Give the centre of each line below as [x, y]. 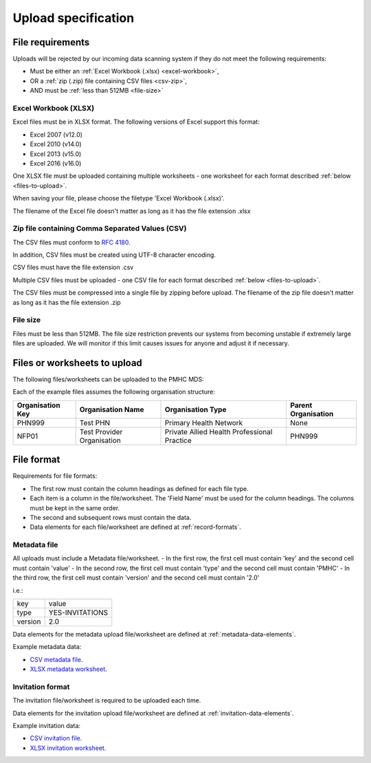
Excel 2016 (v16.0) [56, 163]
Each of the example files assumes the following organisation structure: [114, 392]
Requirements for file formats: [55, 476]
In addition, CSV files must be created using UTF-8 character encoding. [114, 255]
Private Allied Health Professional [219, 431]
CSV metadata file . [56, 659]
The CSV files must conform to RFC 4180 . [71, 242]
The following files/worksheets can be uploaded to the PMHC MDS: [108, 379]
